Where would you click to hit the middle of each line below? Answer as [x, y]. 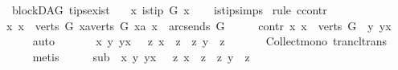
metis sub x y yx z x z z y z [141, 56]
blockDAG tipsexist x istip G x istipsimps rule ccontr [169, 10]
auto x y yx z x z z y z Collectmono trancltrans [210, 41]
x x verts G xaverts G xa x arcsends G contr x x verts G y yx [199, 25]
